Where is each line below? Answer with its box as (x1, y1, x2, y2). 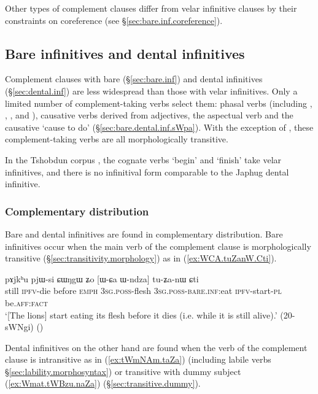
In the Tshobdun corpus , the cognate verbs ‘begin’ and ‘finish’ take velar (5, 153, 282, 166)
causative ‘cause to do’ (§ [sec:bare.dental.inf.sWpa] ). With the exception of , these (5, 120, 314, 133)
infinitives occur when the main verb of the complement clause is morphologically (5, 239, 311, 252)
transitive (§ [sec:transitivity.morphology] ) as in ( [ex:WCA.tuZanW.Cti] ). (5, 252, 277, 265)
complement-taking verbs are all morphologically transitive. (5, 133, 228, 145)
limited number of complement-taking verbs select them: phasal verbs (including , (5, 96, 312, 109)
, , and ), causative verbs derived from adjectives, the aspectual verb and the (5, 109, 293, 122)
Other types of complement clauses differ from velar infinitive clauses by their (5, 2, 297, 14)
